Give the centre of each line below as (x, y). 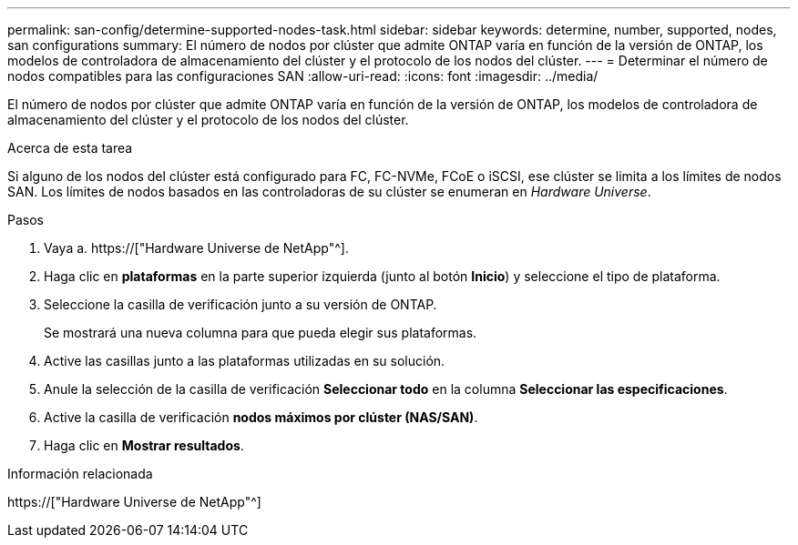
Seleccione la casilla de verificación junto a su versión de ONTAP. (240, 304)
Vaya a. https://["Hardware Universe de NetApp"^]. (196, 248)
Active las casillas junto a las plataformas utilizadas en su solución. (245, 361)
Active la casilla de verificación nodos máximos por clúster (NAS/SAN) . (261, 417)
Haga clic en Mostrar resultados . (144, 445)
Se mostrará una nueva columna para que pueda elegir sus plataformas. (261, 333)
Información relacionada (80, 474)
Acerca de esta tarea (70, 148)
